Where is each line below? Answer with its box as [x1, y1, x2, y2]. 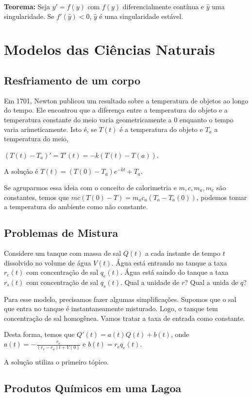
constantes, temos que [4, 192, 69, 202]
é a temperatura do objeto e [119, 124, 203, 134]
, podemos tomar [196, 192, 247, 202]
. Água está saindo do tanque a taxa [120, 267, 229, 277]
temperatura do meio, [4, 133, 68, 144]
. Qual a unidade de [120, 277, 180, 287]
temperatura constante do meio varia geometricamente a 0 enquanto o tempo [4, 114, 234, 124]
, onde [170, 329, 189, 339]
